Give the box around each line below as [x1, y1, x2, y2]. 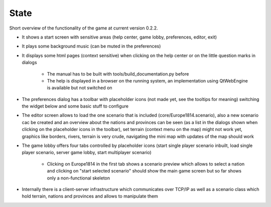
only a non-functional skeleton [47, 175, 110, 181]
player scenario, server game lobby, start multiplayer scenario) [22, 149, 152, 155]
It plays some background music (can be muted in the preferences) [22, 43, 161, 49]
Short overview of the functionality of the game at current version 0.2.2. [9, 25, 158, 31]
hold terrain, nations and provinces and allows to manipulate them [22, 193, 158, 199]
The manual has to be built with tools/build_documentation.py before [47, 70, 189, 77]
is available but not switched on [47, 85, 112, 91]
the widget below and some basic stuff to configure [22, 103, 129, 109]
